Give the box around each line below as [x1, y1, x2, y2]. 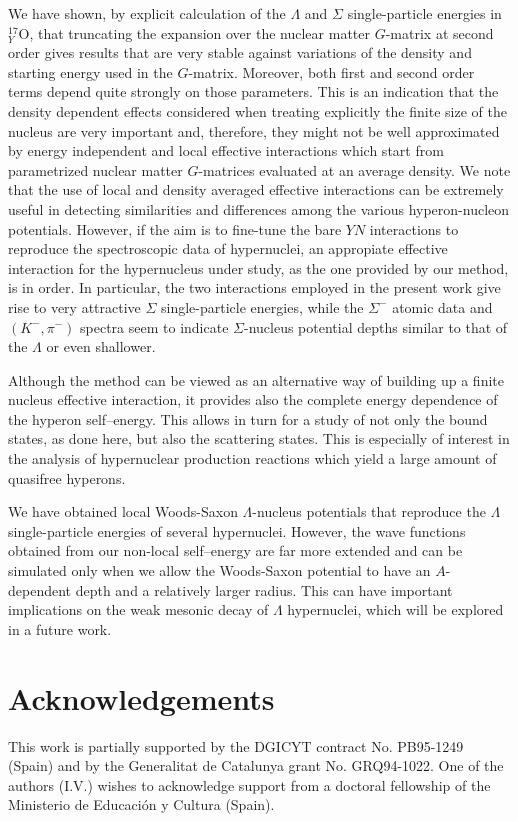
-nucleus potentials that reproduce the [252, 501, 486, 522]
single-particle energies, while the [161, 296, 364, 317]
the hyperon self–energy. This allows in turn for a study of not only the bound [8, 408, 488, 429]
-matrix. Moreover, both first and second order [188, 61, 475, 82]
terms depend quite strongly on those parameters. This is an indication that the [8, 81, 499, 102]
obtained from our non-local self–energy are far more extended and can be [8, 540, 463, 561]
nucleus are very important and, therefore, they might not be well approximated [8, 120, 500, 141]
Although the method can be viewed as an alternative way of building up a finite [8, 369, 504, 390]
